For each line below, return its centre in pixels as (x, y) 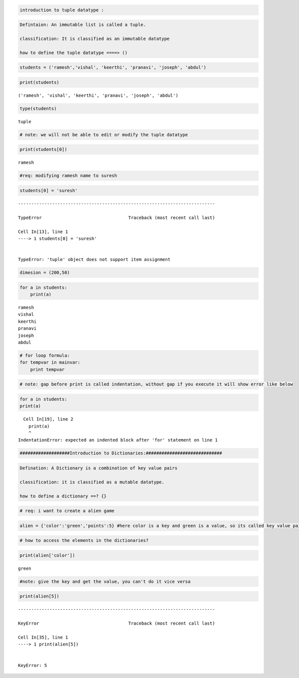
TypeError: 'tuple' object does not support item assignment (94, 260)
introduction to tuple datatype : (62, 10)
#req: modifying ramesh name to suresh (68, 176)
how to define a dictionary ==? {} (63, 496)
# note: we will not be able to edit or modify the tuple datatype (104, 134)
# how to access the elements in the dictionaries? (84, 541)
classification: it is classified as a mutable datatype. (92, 482)
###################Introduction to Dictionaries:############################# (121, 453)
